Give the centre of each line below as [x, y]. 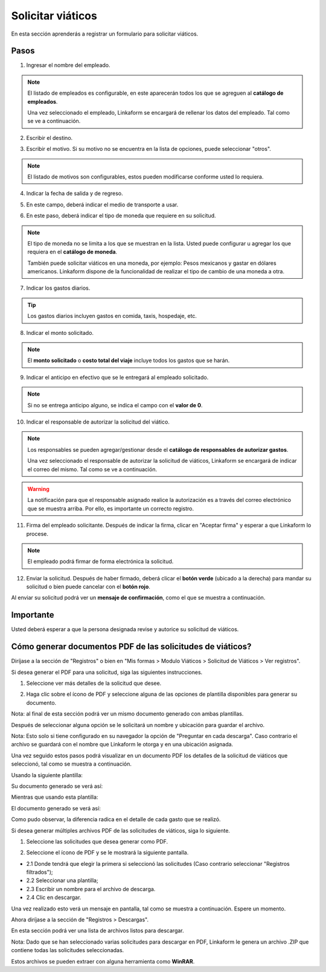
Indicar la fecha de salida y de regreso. [75, 194]
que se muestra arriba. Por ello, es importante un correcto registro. [111, 508]
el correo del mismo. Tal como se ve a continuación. [92, 469]
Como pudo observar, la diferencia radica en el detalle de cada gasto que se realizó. [116, 819]
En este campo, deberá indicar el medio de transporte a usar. [102, 205]
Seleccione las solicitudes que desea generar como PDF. [97, 841]
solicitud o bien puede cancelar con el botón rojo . [88, 587]
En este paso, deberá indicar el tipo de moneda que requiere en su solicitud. [121, 216]
